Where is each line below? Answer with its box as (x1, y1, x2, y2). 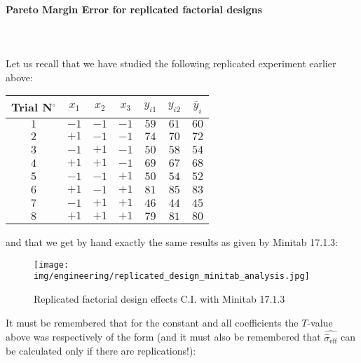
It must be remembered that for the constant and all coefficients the (6, 315, 299, 329)
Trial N (11, 99, 53, 116)
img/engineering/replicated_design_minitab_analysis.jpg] (34, 271, 310, 282)
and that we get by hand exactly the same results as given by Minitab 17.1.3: (6, 235, 338, 249)
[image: (34, 259, 69, 270)
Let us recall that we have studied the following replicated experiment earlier (6, 55, 336, 70)
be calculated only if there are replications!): (6, 343, 196, 358)
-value (307, 315, 333, 329)
